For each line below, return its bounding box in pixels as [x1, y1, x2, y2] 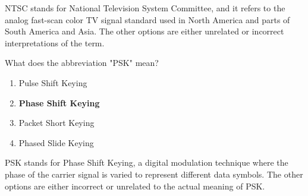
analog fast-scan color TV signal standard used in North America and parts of [5, 13, 290, 26]
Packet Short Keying [18, 116, 95, 129]
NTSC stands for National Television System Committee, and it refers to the [5, 2, 285, 14]
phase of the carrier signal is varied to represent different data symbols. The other [5, 167, 303, 180]
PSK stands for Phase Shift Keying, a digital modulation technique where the [5, 156, 288, 169]
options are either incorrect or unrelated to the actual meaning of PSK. [5, 179, 265, 192]
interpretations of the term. [5, 36, 105, 49]
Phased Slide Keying [18, 136, 94, 148]
